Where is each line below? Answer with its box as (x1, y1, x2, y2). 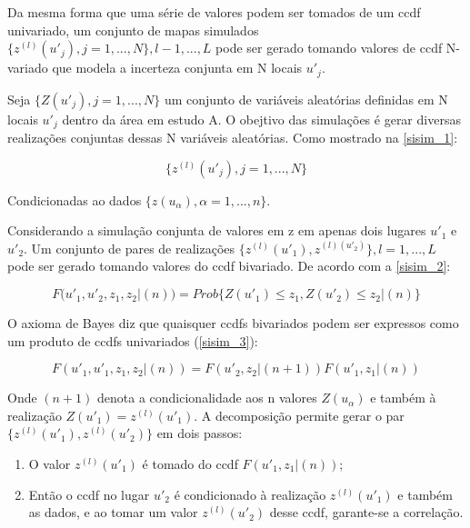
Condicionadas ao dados (7, 190, 142, 209)
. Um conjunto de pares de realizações (24, 238, 235, 257)
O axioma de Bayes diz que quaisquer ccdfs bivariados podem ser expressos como (7, 314, 459, 333)
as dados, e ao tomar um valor (28, 503, 198, 522)
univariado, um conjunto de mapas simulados (7, 20, 259, 39)
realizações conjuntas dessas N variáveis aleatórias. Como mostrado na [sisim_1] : (7, 128, 458, 147)
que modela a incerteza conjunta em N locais (52, 58, 303, 77)
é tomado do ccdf (142, 454, 238, 473)
